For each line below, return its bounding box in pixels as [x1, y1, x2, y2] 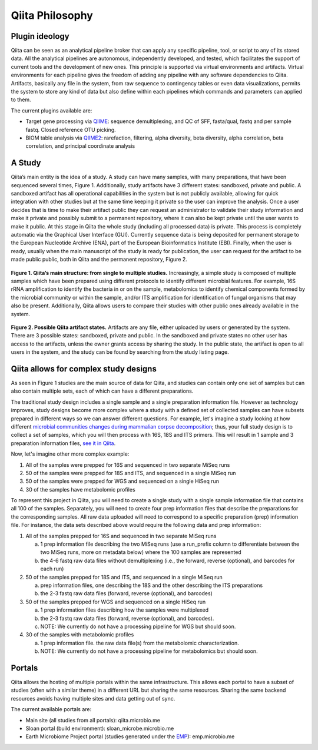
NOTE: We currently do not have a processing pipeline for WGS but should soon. [40, 623, 236, 630]
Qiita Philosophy [11, 9, 94, 22]
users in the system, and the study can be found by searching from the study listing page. [11, 349, 229, 356]
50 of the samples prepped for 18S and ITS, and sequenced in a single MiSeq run [25, 573, 223, 580]
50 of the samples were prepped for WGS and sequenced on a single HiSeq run [25, 477, 220, 485]
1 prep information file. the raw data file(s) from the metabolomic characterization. [40, 639, 240, 646]
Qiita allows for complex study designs [11, 364, 157, 374]
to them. [11, 96, 32, 103]
